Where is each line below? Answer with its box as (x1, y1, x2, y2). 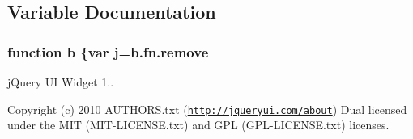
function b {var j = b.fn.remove (7, 41, 209, 61)
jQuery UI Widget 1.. (7, 74, 114, 90)
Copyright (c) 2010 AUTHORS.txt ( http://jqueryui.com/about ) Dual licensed (7, 100, 407, 117)
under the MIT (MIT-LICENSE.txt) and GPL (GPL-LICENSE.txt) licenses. (7, 116, 390, 133)
